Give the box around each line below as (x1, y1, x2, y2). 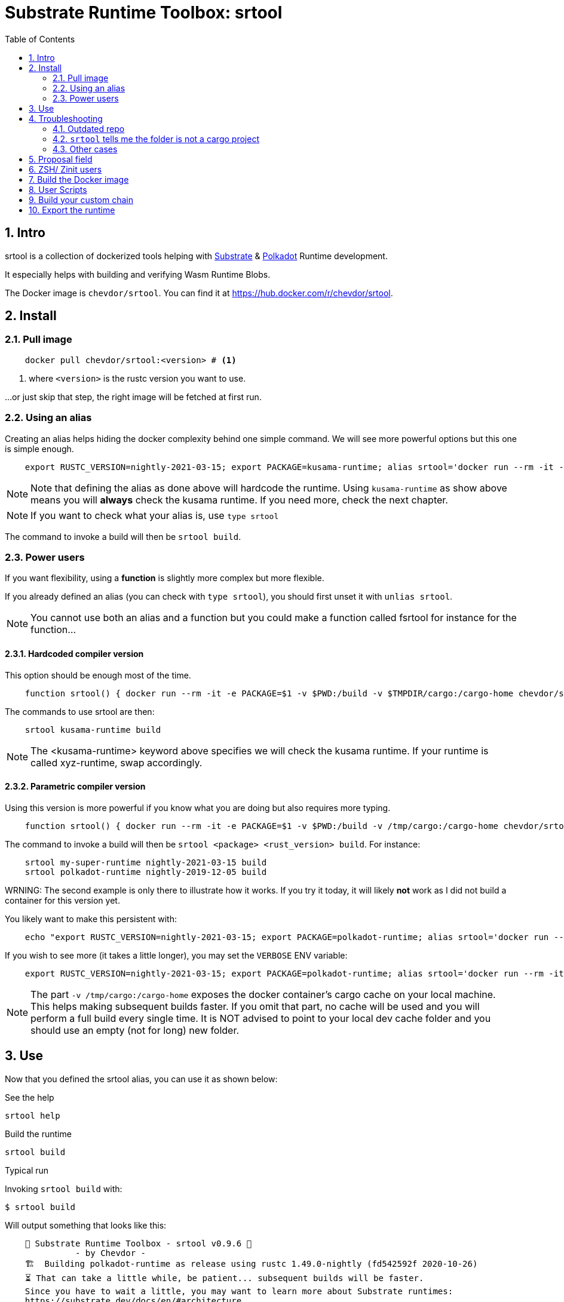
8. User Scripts (29, 184, 87, 195)
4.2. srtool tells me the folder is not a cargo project (53, 133, 259, 144)
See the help (5, 1092, 54, 1103)
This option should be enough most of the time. (5, 670, 191, 680)
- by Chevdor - (75, 1248, 146, 1258)
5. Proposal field (29, 153, 93, 164)
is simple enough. (5, 443, 74, 454)
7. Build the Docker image (29, 174, 129, 185)
